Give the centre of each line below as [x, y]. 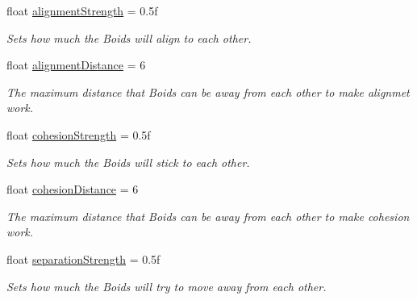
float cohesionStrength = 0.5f [79, 134]
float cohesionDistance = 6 [73, 189]
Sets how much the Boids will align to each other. [129, 37]
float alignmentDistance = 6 [76, 65]
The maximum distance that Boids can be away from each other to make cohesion [208, 216]
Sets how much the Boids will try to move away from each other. [167, 286]
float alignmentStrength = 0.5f [82, 10]
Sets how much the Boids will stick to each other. [128, 162]
